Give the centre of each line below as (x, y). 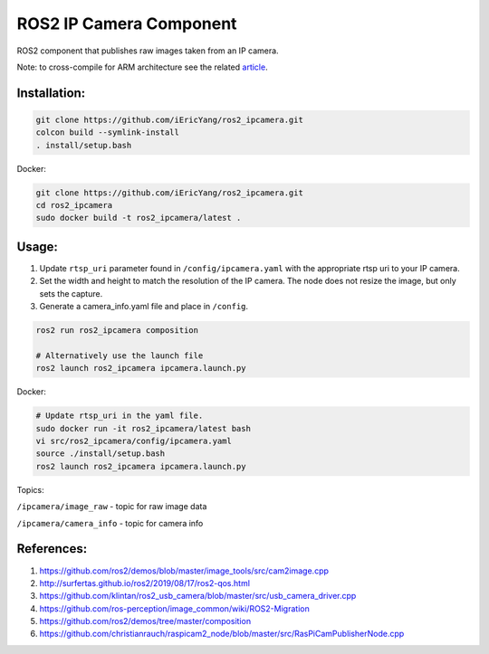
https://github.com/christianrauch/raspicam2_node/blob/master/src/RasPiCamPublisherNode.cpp (222, 634)
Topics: (30, 489)
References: (52, 549)
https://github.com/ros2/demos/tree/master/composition (145, 621)
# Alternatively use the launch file (120, 355)
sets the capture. (71, 293)
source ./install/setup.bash (101, 454)
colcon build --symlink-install (108, 133)
